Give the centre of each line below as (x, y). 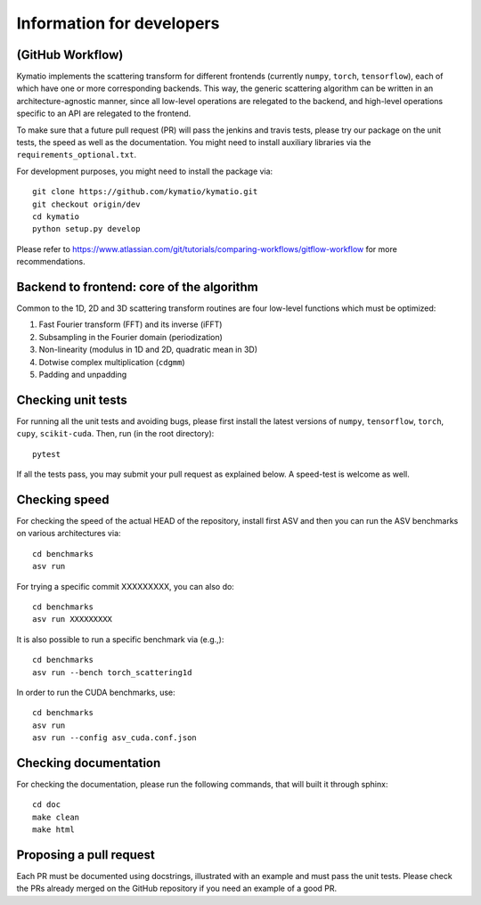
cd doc (47, 805)
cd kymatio (56, 216)
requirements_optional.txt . (77, 155)
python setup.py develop (86, 229)
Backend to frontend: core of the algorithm (137, 286)
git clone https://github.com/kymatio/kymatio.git (145, 192)
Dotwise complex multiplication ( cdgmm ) (112, 362)
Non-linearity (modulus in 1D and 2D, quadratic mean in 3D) (148, 350)
